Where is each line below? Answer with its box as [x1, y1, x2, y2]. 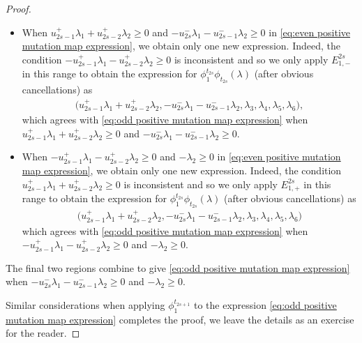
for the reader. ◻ [6, 326, 80, 340]
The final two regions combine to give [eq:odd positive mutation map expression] [6, 260, 350, 275]
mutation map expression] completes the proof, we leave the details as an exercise [6, 312, 354, 326]
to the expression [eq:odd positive [193, 297, 337, 312]
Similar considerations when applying [6, 297, 165, 312]
